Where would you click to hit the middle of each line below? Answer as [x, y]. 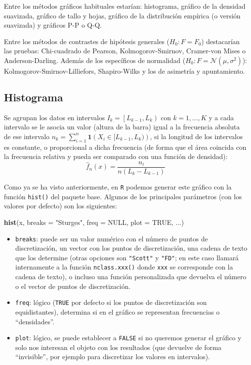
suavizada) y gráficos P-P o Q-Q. [53, 25]
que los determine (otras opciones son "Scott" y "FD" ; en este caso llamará [127, 257]
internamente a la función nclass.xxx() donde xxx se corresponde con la [124, 267]
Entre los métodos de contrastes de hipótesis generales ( [87, 41]
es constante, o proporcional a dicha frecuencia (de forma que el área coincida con [125, 147]
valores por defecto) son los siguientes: [60, 206]
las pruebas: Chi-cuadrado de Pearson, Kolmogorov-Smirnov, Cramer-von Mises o [125, 51]
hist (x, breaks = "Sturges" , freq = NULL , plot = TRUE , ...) [94, 222]
